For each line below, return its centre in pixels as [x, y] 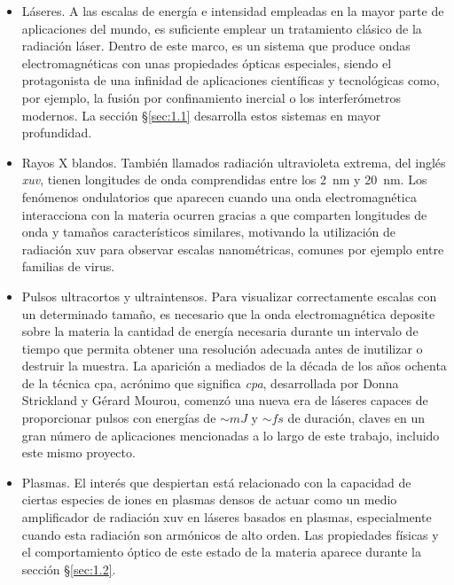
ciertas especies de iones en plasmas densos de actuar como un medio [209, 499]
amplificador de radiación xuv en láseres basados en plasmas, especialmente [227, 517]
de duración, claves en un [356, 418]
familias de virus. [68, 266]
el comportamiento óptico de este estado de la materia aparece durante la [221, 552]
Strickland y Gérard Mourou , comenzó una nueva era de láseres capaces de [225, 400]
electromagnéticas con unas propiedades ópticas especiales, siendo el [207, 62]
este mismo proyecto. [78, 452]
